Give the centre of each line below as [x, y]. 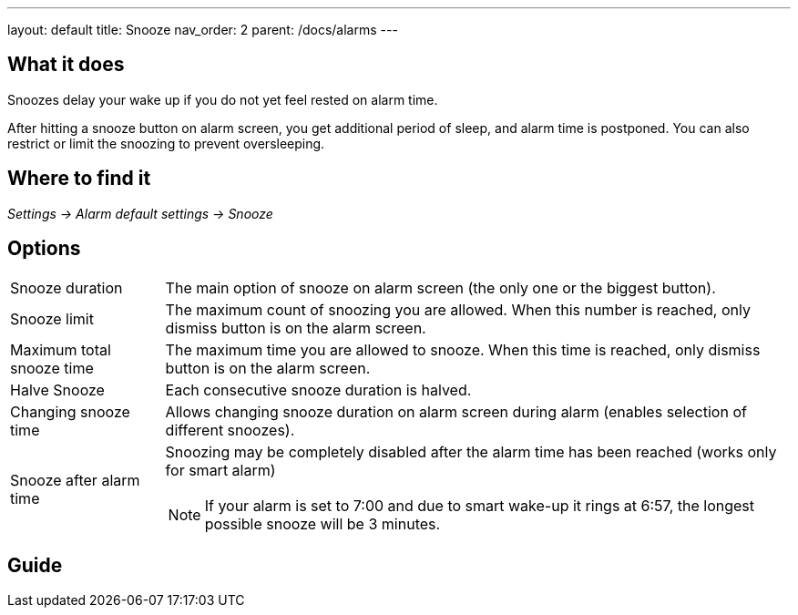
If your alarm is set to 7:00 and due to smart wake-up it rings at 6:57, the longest [480, 505]
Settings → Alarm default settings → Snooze [140, 213]
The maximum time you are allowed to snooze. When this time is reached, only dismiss [463, 349]
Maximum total [61, 349]
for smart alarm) [220, 470]
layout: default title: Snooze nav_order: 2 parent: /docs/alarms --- [203, 30]
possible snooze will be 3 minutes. [322, 523]
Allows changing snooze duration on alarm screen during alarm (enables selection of [456, 411]
